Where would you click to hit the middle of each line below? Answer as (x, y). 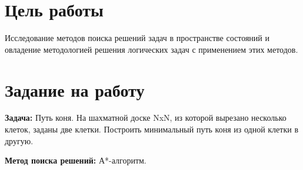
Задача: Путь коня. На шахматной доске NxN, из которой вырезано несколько (146, 118)
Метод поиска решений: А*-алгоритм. (76, 160)
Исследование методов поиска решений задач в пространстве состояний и (137, 38)
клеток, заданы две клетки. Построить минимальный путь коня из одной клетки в (151, 129)
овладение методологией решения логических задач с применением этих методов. (151, 49)
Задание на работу (75, 89)
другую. (19, 140)
